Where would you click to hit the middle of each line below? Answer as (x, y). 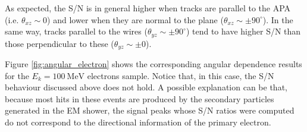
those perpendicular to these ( (59, 43)
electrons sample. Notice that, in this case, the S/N (181, 75)
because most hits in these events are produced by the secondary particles (140, 98)
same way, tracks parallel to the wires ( (76, 31)
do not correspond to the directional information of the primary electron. (138, 122)
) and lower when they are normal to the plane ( (135, 19)
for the (17, 75)
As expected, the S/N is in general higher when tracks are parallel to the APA (148, 8)
